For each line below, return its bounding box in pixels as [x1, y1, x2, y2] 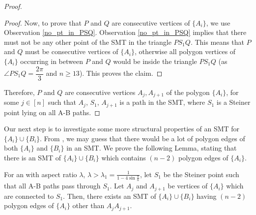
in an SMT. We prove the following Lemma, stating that [66, 143, 237, 153]
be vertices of [168, 181, 208, 191]
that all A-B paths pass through [4, 181, 101, 191]
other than [72, 200, 105, 211]
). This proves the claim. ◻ [79, 68, 163, 78]
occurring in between [20, 56, 83, 66]
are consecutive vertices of [112, 17, 190, 28]
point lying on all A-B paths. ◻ [4, 107, 100, 117]
